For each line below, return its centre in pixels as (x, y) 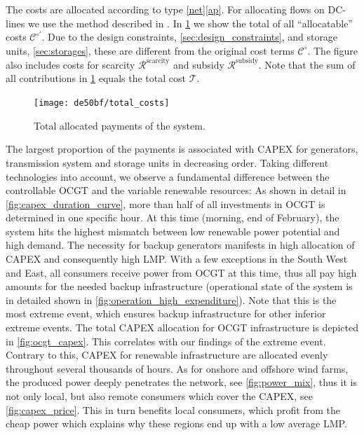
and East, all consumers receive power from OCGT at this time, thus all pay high (181, 272)
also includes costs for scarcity (70, 64)
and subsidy (198, 64)
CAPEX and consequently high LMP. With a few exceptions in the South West (177, 259)
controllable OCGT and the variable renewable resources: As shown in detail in (176, 190)
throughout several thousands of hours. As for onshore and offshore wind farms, (177, 368)
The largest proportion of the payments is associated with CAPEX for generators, (182, 149)
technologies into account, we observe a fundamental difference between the (168, 176)
